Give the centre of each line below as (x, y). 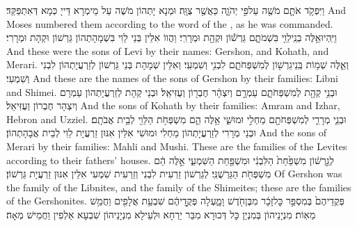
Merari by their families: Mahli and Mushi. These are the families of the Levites (177, 146)
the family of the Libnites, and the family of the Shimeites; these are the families (179, 187)
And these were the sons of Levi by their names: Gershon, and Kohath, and (168, 50)
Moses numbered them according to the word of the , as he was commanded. (170, 23)
